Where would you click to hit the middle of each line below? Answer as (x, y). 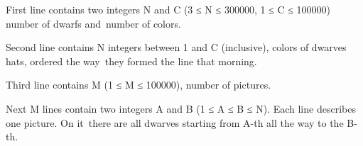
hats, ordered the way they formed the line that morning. (131, 61)
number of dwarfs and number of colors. (93, 23)
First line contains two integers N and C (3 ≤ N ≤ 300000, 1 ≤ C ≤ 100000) (168, 9)
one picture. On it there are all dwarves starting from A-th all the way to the (175, 122)
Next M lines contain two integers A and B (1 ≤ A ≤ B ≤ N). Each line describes (181, 108)
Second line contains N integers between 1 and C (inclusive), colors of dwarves (176, 47)
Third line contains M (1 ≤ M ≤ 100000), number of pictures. (139, 85)
